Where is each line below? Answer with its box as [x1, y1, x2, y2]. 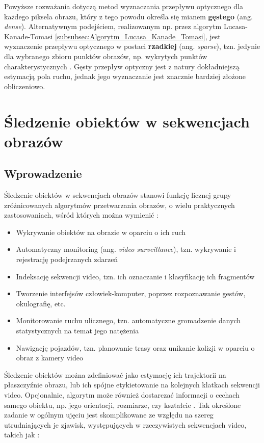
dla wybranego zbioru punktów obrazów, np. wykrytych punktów [4, 50, 207, 61]
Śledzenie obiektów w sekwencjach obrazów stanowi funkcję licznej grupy [4, 190, 231, 200]
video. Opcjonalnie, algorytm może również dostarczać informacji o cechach [4, 389, 240, 400]
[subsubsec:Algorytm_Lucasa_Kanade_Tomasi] [55, 31, 205, 41]
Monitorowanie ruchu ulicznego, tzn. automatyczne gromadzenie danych [16, 315, 241, 326]
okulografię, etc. [16, 298, 66, 308]
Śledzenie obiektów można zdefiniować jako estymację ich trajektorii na [4, 369, 226, 380]
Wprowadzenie [4, 166, 82, 181]
